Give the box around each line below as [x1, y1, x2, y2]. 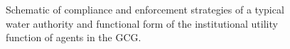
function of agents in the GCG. [6, 30, 141, 45]
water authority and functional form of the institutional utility [6, 16, 278, 31]
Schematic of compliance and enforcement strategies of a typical [6, 2, 284, 16]
